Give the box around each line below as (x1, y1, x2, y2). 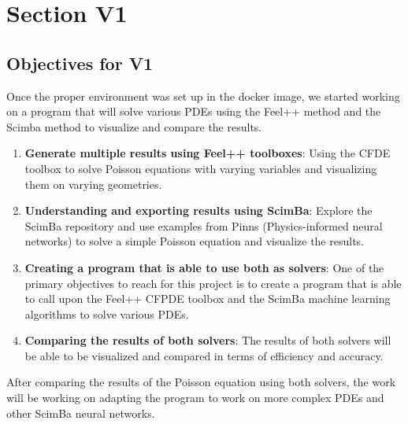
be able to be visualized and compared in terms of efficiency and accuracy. (24, 347, 384, 363)
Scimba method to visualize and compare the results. (6, 118, 262, 135)
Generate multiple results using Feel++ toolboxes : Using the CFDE (24, 145, 391, 161)
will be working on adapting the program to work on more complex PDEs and (6, 389, 384, 406)
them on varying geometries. (24, 175, 162, 192)
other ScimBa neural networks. (6, 404, 155, 421)
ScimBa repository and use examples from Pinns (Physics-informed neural (24, 217, 383, 234)
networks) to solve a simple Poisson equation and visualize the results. (24, 233, 364, 249)
